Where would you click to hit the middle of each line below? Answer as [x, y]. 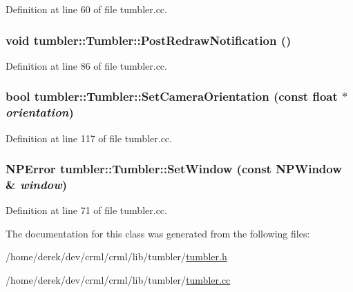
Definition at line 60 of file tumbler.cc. [86, 9]
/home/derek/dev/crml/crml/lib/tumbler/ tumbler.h [116, 256]
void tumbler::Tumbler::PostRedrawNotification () [149, 40]
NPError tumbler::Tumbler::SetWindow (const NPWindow [174, 169]
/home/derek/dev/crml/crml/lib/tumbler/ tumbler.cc [118, 280]
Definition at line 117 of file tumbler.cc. [89, 138]
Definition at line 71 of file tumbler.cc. [86, 210]
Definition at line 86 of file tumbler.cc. [86, 65]
